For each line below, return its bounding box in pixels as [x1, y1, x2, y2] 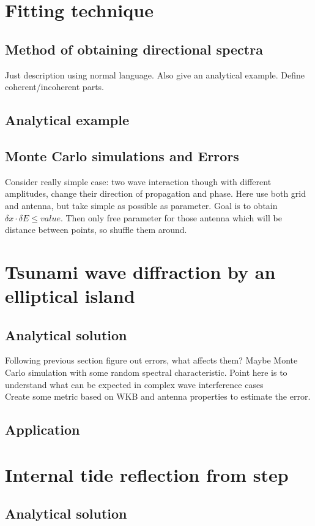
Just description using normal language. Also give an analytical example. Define [5, 68, 305, 81]
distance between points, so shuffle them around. [5, 223, 187, 236]
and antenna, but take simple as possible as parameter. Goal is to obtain [5, 199, 278, 212]
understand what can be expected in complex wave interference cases [5, 378, 264, 391]
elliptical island [5, 283, 135, 308]
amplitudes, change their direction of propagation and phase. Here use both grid [5, 187, 306, 200]
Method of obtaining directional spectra [5, 39, 263, 58]
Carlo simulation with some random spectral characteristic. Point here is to [5, 366, 287, 379]
